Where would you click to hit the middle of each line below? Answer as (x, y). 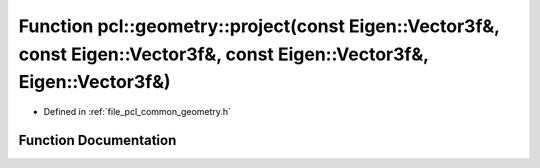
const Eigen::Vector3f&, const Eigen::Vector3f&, (223, 54)
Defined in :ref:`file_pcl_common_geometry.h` (137, 112)
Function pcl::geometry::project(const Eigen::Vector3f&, (259, 26)
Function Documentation (97, 140)
